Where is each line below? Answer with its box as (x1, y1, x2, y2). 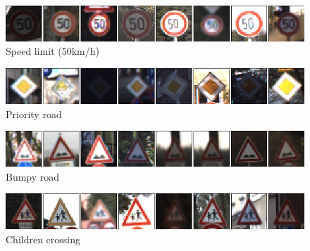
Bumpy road (6, 169, 60, 184)
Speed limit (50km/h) (6, 44, 100, 58)
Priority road (6, 106, 62, 121)
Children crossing (6, 231, 81, 246)
